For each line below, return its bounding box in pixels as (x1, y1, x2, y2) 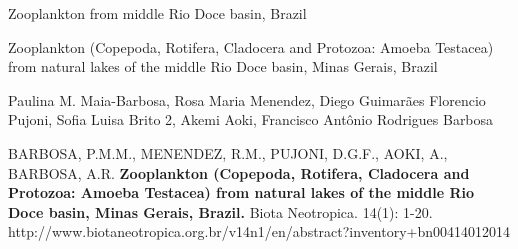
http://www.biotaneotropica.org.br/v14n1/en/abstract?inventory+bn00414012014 (8, 221, 511, 242)
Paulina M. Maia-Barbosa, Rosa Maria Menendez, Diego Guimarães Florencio (8, 89, 486, 110)
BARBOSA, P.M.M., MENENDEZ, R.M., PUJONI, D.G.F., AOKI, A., (8, 142, 448, 163)
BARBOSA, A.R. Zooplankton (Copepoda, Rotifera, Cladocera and (8, 162, 470, 183)
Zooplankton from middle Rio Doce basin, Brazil (8, 3, 307, 23)
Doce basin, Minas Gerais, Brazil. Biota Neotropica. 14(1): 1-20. (8, 201, 433, 222)
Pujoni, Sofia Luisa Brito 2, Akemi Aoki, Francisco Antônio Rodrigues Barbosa (8, 109, 494, 130)
